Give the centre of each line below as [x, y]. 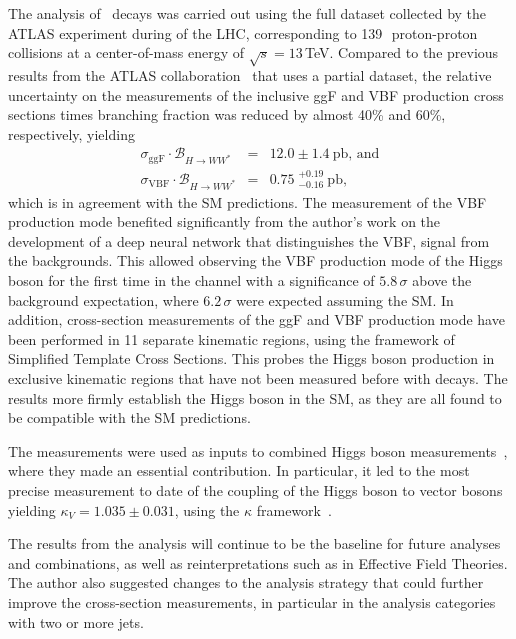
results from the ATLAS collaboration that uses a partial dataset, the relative [250, 74]
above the [442, 280]
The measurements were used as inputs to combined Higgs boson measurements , [258, 450]
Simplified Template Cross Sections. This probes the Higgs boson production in [251, 358]
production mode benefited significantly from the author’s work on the [224, 221]
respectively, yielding [71, 133]
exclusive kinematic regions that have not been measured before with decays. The [258, 378]
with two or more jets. [76, 621]
